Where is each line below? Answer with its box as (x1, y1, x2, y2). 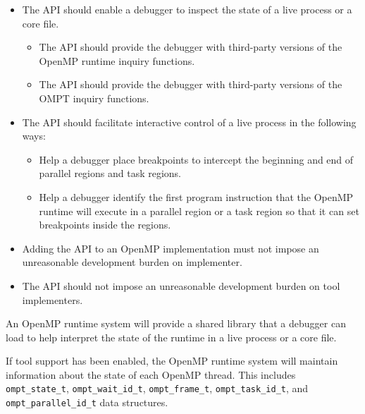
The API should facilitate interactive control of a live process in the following (22, 114, 357, 129)
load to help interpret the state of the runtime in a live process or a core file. (6, 329, 337, 344)
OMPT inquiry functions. (39, 90, 149, 105)
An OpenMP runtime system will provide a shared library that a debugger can (6, 316, 346, 331)
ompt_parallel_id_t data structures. (6, 395, 168, 410)
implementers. (22, 292, 83, 307)
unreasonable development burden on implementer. (22, 255, 242, 269)
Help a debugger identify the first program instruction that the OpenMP (39, 189, 354, 204)
